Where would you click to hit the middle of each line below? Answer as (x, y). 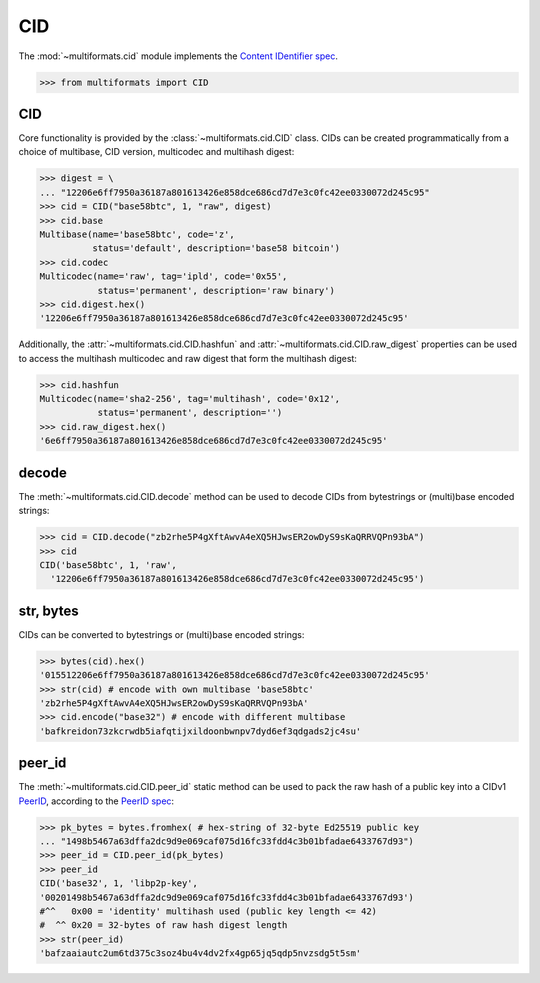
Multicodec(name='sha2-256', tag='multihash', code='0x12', (190, 399)
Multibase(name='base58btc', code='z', (137, 234)
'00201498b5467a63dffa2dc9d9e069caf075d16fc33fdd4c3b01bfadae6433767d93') (227, 897)
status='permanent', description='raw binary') (216, 290)
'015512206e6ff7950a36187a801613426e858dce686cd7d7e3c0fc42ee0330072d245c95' (234, 675)
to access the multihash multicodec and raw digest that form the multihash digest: (187, 358)
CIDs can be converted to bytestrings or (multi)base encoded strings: (161, 634)
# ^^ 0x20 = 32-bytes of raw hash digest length (163, 925)
